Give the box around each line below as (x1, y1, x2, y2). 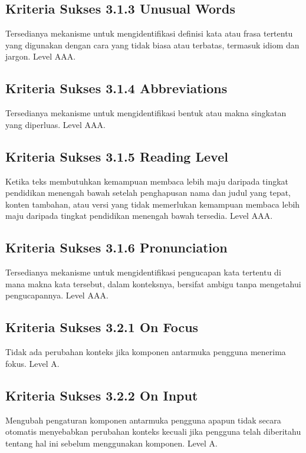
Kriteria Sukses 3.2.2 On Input (5, 386, 198, 404)
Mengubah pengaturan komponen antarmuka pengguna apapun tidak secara (5, 413, 281, 426)
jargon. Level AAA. (5, 50, 76, 63)
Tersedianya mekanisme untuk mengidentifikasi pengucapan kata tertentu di (5, 266, 281, 278)
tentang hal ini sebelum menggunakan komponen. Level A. (5, 436, 218, 449)
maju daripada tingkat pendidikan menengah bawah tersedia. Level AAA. (5, 209, 273, 222)
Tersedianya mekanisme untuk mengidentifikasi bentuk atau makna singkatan (5, 107, 287, 119)
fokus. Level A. (5, 357, 60, 369)
